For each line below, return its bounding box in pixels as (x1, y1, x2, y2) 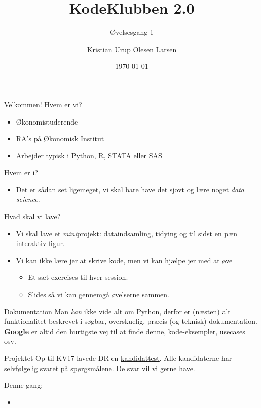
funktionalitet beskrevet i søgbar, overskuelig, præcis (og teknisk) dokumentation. (4, 316, 257, 327)
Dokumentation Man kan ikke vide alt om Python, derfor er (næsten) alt (4, 306, 231, 316)
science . (16, 194, 40, 205)
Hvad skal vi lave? (4, 211, 61, 222)
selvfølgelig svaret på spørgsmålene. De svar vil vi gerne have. (4, 362, 195, 373)
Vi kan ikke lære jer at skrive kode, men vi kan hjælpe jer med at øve (16, 255, 233, 265)
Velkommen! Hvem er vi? (4, 99, 82, 109)
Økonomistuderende (16, 116, 78, 127)
